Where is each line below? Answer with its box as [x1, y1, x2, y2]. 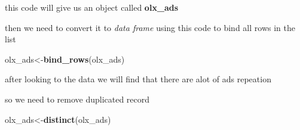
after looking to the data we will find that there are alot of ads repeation [5, 73, 271, 85]
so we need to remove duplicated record [5, 92, 150, 105]
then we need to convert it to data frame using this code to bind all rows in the [5, 21, 295, 33]
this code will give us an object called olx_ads [5, 1, 179, 13]
